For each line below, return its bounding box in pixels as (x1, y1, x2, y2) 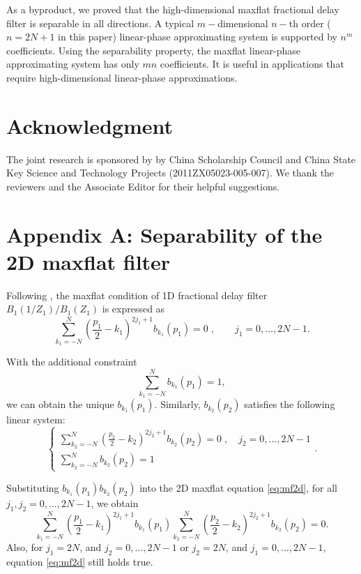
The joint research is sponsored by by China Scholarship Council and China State (6, 151, 356, 166)
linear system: (6, 412, 66, 427)
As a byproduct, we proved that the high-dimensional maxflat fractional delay (6, 2, 339, 16)
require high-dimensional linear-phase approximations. (6, 70, 238, 84)
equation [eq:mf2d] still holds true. (6, 554, 153, 568)
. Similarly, (154, 397, 201, 411)
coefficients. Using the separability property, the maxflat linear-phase (6, 43, 301, 57)
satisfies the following (244, 397, 335, 411)
